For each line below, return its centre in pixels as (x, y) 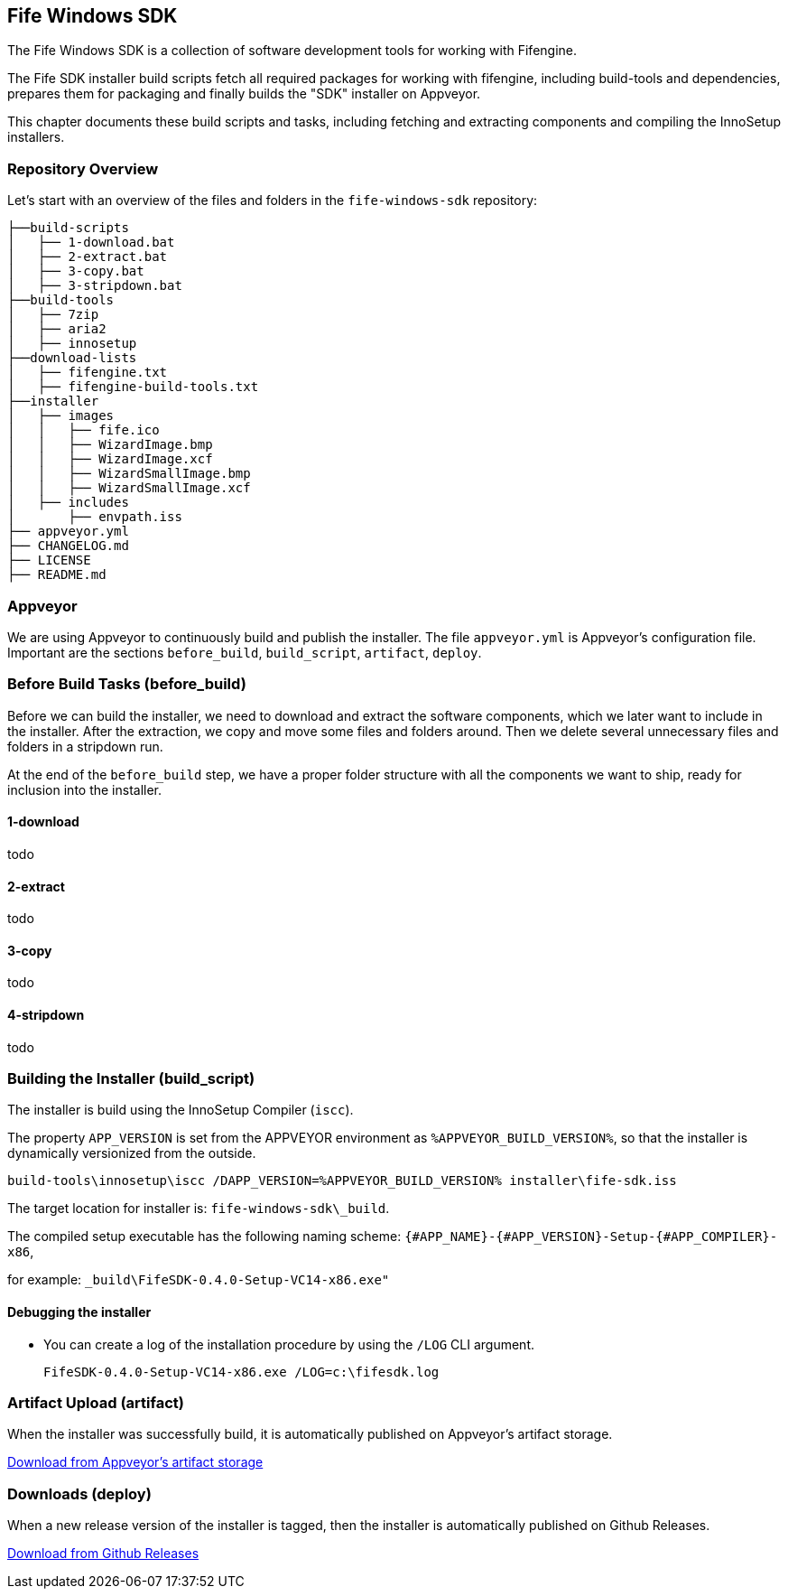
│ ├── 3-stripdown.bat (95, 286)
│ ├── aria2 (57, 329)
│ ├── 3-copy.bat (76, 271)
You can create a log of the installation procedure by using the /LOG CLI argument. (289, 1344)
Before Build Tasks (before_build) (127, 684)
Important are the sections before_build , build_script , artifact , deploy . (245, 652)
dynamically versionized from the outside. (132, 1153)
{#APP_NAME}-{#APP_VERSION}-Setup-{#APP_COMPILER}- (591, 1237)
